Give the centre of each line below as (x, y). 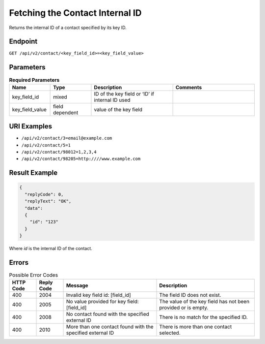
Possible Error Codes (34, 275)
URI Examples (31, 126)
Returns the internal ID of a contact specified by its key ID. (68, 28)
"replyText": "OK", (48, 201)
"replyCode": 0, (44, 194)
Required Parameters (34, 80)
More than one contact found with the (110, 327)
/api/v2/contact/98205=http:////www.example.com (81, 159)
